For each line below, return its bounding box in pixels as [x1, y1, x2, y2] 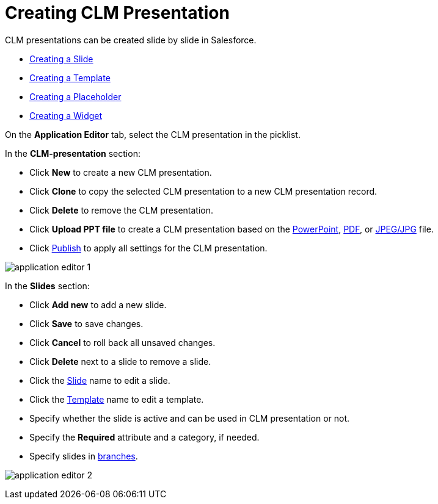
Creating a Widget [29, 110, 103, 121]
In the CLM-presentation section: [5, 148, 141, 159]
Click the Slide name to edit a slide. [29, 375, 170, 386]
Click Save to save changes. [29, 318, 144, 329]
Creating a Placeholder [29, 91, 122, 102]
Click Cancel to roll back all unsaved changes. [29, 337, 216, 348]
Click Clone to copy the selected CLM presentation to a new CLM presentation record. [29, 185, 378, 196]
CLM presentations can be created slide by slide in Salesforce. [5, 34, 257, 45]
